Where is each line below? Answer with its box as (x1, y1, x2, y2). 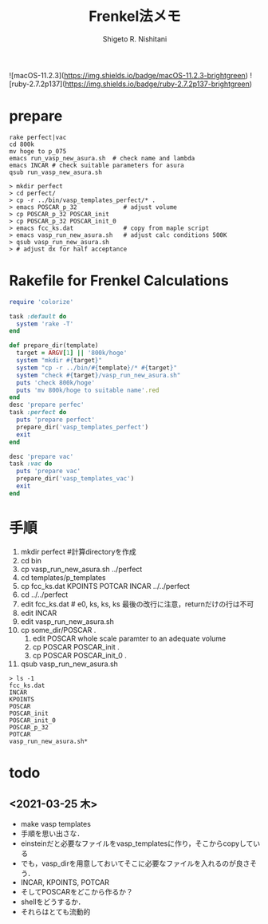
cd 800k (9, 140, 35, 148)
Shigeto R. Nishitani (102, 34, 167, 44)
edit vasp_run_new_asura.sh (20, 616, 114, 626)
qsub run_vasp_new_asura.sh (9, 168, 103, 176)
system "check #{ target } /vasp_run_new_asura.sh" (16, 371, 181, 379)
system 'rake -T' (16, 320, 74, 328)
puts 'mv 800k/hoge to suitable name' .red (16, 386, 160, 394)
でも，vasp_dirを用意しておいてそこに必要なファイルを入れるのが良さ (20, 859, 250, 868)
